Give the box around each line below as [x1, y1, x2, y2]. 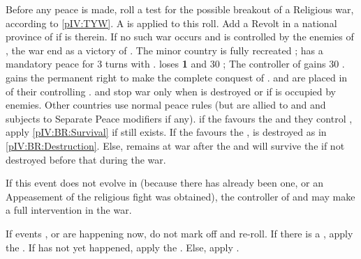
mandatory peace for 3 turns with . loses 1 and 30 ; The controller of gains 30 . [6, 56, 345, 71]
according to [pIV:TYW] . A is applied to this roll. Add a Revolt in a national [6, 15, 337, 30]
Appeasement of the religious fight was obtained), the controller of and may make [6, 189, 355, 203]
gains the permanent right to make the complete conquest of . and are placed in [6, 70, 348, 84]
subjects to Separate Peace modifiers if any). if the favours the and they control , [6, 111, 353, 125]
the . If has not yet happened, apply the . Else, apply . [6, 240, 240, 254]
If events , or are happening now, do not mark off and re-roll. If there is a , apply [6, 226, 353, 240]
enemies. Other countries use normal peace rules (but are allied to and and [6, 97, 326, 112]
